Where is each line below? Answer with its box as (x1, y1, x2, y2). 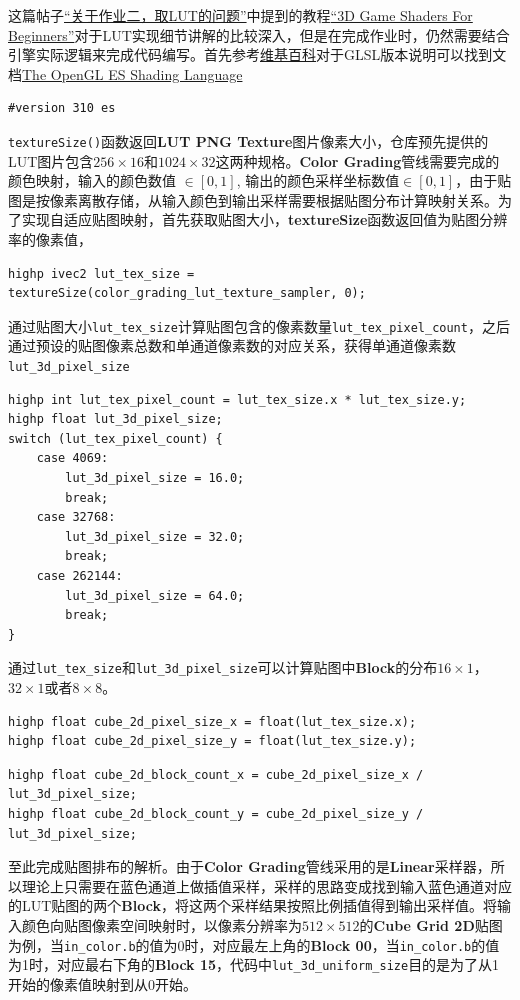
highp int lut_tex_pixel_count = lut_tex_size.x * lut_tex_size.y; (8, 392, 467, 407)
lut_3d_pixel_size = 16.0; (65, 471, 245, 486)
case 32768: (36, 510, 116, 525)
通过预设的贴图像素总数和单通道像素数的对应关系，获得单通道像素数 (8, 335, 456, 356)
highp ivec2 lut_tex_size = (8, 266, 195, 281)
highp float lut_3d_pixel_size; (8, 412, 223, 427)
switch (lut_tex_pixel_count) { (8, 431, 223, 446)
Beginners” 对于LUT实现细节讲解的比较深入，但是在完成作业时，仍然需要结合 (8, 24, 510, 45)
